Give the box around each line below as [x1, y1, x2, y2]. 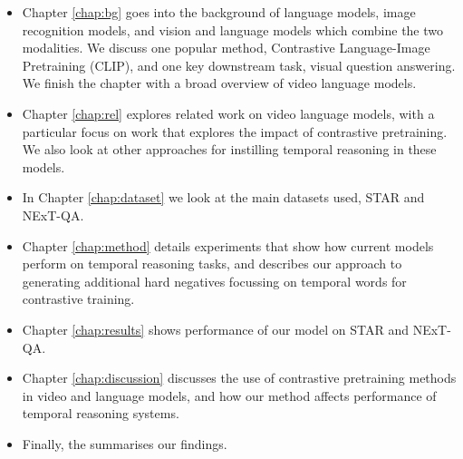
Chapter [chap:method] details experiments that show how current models [22, 236, 434, 255]
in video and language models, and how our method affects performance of [22, 386, 437, 405]
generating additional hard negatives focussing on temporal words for [22, 271, 407, 290]
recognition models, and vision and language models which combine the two [22, 20, 444, 39]
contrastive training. [22, 289, 135, 308]
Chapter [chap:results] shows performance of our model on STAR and [22, 319, 409, 338]
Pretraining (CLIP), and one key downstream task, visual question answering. [22, 55, 456, 74]
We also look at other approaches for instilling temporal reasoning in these [22, 140, 437, 159]
